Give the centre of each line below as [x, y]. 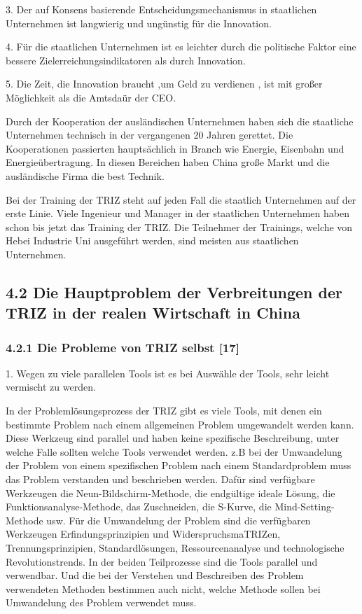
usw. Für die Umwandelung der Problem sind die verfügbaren [179, 520]
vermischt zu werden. [51, 387]
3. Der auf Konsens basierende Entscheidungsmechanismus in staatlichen [161, 9]
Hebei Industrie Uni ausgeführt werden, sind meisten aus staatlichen [152, 240]
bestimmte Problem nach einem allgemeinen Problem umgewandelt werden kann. [180, 424]
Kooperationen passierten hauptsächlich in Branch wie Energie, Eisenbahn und [175, 148]
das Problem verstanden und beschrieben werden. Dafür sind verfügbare [160, 479]
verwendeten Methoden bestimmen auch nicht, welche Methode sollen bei [163, 588]
